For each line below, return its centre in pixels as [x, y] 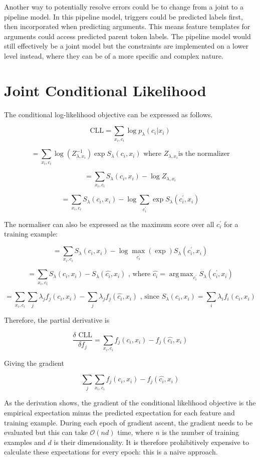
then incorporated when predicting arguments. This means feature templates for [127, 26]
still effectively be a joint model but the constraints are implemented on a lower [126, 46]
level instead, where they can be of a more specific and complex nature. [114, 55]
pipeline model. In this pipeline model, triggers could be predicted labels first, [123, 16]
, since [150, 297]
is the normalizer [204, 154]
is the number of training [200, 432]
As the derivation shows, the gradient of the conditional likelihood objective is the [130, 403]
